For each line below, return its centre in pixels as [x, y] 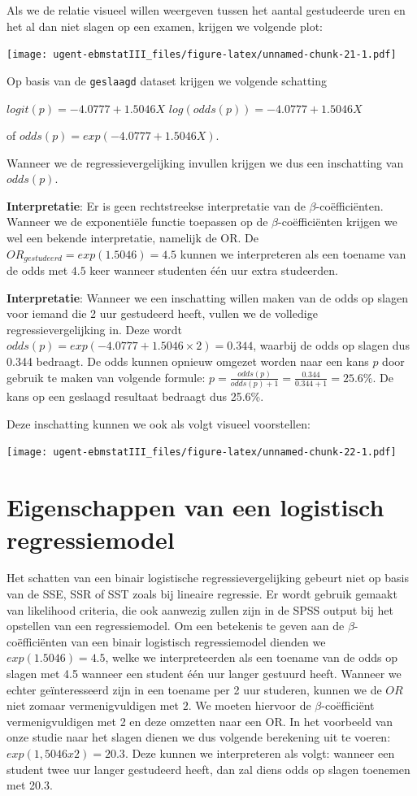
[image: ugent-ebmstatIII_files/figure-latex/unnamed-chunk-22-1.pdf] [202, 452]
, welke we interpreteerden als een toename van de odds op [252, 657]
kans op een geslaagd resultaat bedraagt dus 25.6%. [135, 396]
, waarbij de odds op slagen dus [331, 345]
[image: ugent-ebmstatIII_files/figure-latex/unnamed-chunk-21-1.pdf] [202, 55]
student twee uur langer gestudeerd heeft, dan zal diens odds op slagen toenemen [208, 769]
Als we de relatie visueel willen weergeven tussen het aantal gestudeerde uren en [206, 10]
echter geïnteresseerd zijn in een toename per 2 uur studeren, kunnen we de [194, 689]
